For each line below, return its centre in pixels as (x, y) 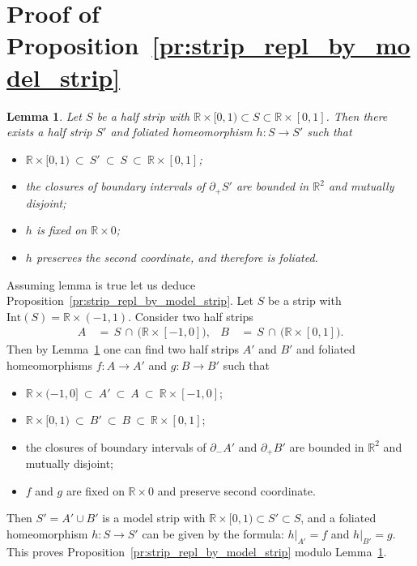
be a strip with (304, 300)
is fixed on (62, 230)
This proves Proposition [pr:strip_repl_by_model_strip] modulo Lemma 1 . (197, 551)
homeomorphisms (49, 364)
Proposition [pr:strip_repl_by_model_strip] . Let (130, 300)
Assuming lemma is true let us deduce (101, 284)
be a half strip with (143, 116)
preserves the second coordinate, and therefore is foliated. (177, 257)
